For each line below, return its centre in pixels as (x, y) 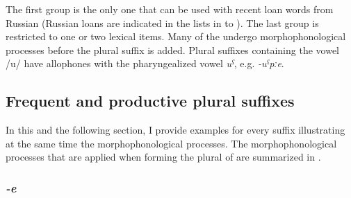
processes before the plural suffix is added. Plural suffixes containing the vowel (172, 49)
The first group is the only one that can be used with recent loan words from (170, 9)
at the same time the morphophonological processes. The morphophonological (171, 143)
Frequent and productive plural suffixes (150, 101)
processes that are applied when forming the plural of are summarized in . (163, 157)
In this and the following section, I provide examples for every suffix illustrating (175, 130)
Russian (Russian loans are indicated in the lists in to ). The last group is (162, 22)
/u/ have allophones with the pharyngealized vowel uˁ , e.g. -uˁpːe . (145, 63)
